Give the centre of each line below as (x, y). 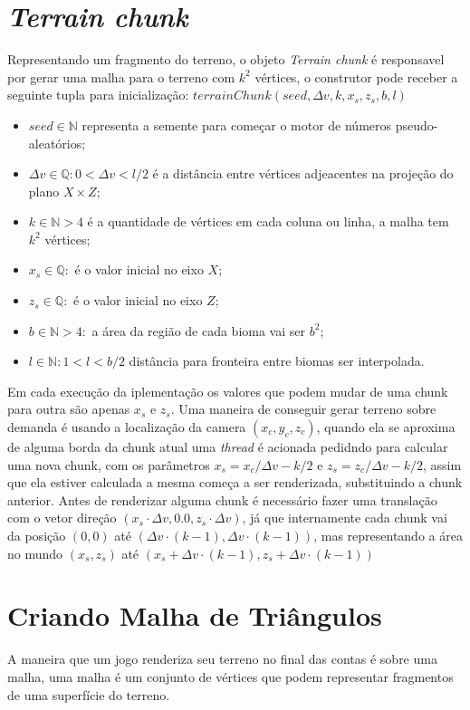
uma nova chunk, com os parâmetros (109, 464)
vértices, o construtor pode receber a (356, 77)
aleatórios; (57, 143)
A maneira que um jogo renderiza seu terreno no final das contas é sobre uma (222, 659)
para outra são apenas (69, 409)
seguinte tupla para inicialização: (98, 95)
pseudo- (417, 125)
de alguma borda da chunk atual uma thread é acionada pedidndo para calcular (228, 447)
